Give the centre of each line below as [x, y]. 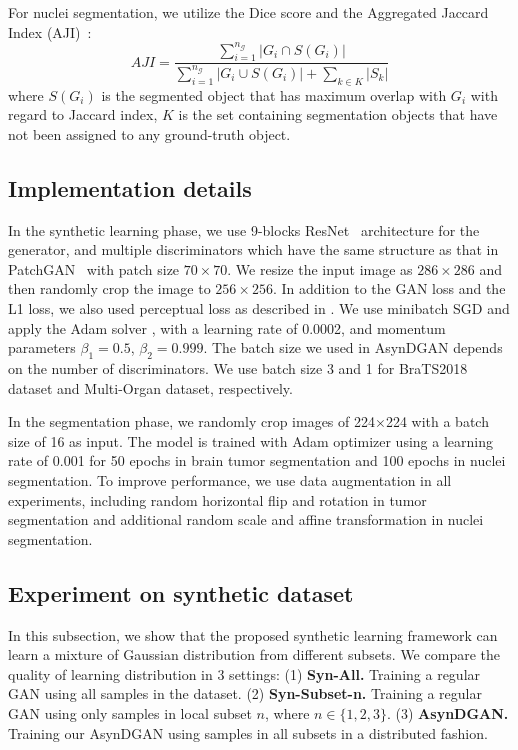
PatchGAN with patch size [94, 268]
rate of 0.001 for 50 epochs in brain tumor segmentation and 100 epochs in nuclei [257, 460]
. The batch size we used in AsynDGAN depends [353, 347]
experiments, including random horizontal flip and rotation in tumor [217, 499]
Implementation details [130, 187]
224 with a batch [437, 421]
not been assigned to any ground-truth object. [149, 133]
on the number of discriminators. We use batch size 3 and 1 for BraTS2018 [238, 368]
